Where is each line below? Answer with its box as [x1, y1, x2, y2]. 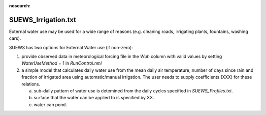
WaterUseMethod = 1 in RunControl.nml [21, 60, 102, 66]
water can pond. [33, 101, 67, 108]
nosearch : [9, 3, 31, 8]
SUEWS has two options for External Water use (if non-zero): [9, 44, 133, 50]
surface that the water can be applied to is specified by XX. [33, 95, 155, 101]
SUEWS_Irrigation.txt [9, 15, 76, 24]
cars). [9, 35, 21, 41]
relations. [21, 81, 40, 87]
